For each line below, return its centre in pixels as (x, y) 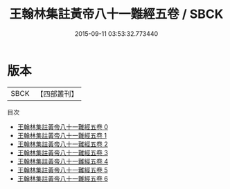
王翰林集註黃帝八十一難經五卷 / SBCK (116, 14)
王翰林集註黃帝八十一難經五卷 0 (63, 127)
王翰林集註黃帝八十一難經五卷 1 (62, 135)
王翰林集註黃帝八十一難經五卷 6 (63, 178)
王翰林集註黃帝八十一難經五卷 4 (63, 161)
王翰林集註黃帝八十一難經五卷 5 (63, 170)
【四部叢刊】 (57, 94)
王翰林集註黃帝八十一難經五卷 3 (63, 152)
